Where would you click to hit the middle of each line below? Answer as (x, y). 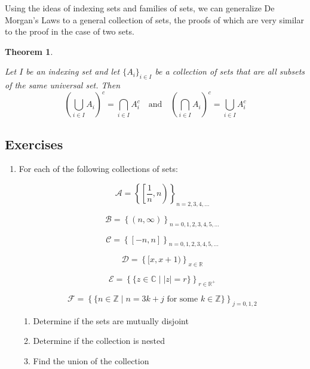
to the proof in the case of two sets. (70, 31)
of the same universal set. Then (63, 85)
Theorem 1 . (29, 51)
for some (182, 299)
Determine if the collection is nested (99, 341)
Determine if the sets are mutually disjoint (111, 320)
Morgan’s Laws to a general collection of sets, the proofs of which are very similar (154, 19)
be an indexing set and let (73, 71)
